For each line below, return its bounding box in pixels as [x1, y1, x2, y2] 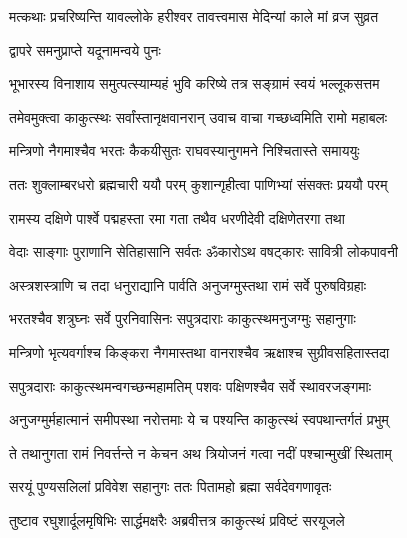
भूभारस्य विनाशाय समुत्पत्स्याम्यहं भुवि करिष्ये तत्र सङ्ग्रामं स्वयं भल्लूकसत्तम [9, 73, 380, 94]
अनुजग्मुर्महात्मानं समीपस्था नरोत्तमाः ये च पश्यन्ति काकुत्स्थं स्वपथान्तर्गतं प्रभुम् [9, 409, 389, 430]
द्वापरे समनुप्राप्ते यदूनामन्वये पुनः [9, 39, 161, 60]
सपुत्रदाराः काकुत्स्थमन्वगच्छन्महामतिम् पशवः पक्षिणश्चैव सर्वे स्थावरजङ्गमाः [9, 375, 372, 396]
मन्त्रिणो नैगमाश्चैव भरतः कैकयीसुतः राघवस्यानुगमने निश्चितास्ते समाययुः [9, 140, 360, 161]
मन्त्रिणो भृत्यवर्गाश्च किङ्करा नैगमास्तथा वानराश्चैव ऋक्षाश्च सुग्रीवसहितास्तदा [9, 341, 390, 362]
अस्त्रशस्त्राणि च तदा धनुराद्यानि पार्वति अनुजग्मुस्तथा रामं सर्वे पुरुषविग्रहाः [9, 274, 367, 295]
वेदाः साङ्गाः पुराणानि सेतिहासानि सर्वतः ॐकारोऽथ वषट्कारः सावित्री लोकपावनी [9, 241, 399, 262]
